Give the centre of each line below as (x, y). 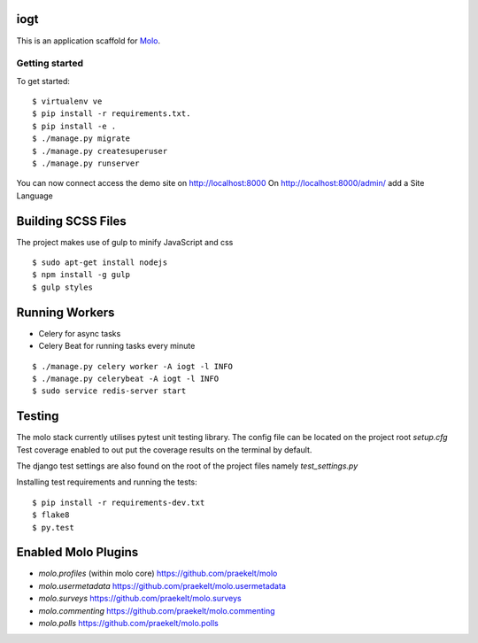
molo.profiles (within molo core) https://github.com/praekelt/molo (158, 573)
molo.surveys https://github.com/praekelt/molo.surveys (140, 599)
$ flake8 (51, 515)
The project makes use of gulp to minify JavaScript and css (125, 242)
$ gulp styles (62, 287)
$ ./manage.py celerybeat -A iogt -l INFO (126, 378)
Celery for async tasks (80, 333)
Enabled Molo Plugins (77, 552)
